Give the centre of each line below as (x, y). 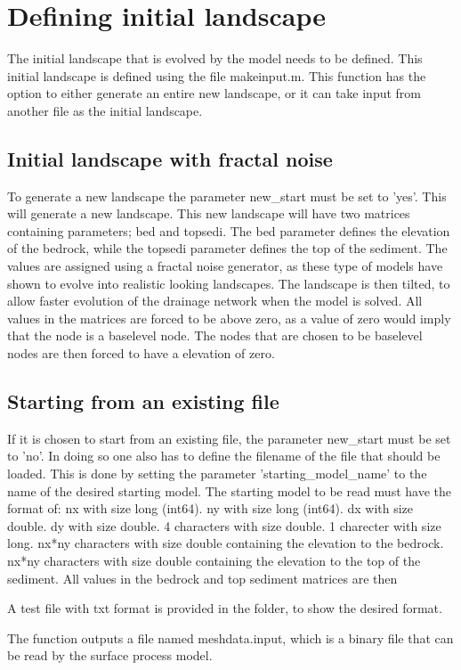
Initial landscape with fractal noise (170, 158)
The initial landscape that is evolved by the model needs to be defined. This (215, 58)
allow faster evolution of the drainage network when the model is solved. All (215, 301)
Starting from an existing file (143, 401)
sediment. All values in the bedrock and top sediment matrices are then (202, 578)
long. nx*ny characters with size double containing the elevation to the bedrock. (226, 543)
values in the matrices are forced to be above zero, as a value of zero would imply (229, 318)
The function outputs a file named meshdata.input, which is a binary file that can (230, 637)
